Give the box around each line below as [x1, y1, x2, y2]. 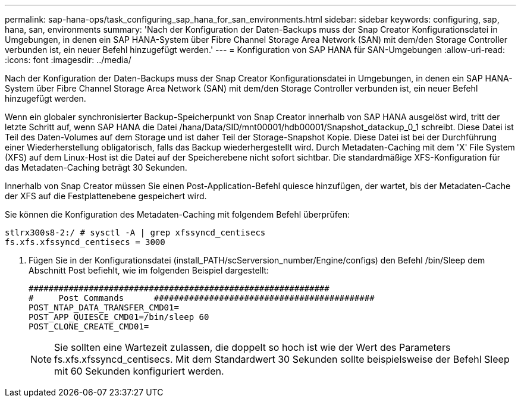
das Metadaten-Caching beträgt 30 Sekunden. [5, 162, 187, 172]
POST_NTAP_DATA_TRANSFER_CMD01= [29, 303, 179, 312]
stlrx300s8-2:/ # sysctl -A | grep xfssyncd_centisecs [5, 228, 266, 237]
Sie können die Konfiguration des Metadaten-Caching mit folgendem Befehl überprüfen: [5, 209, 350, 219]
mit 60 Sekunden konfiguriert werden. [54, 365, 224, 377]
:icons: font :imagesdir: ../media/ [5, 55, 131, 65]
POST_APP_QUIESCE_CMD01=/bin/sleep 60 [29, 312, 209, 322]
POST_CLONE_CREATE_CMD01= [29, 322, 149, 331]
